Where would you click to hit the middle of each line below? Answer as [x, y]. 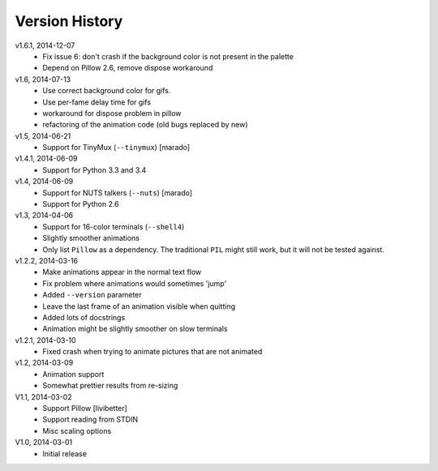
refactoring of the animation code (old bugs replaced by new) [145, 125]
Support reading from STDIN [90, 420]
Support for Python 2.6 [81, 204]
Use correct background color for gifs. [107, 91]
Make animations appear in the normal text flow [122, 272]
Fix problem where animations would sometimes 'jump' [135, 283]
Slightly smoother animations [91, 238]
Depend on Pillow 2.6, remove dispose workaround [128, 68]
